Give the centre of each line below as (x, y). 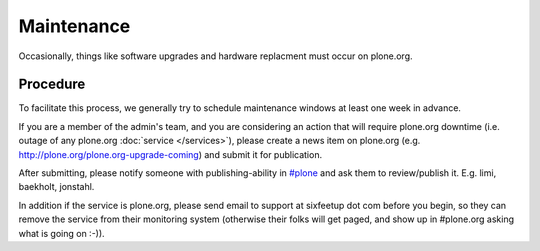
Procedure (52, 84)
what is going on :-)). (61, 233)
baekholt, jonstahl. (56, 187)
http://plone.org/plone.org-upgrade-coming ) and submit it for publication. (170, 154)
